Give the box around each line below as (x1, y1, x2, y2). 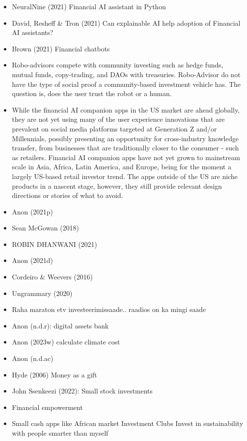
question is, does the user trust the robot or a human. (12, 88, 172, 98)
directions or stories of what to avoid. (12, 190, 123, 200)
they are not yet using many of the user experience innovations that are (12, 114, 225, 124)
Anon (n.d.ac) (12, 353, 53, 363)
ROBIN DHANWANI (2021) (12, 239, 97, 249)
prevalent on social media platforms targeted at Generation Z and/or (12, 123, 217, 133)
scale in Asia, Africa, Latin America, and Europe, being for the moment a (12, 162, 232, 172)
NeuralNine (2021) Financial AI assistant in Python (12, 1, 166, 11)
